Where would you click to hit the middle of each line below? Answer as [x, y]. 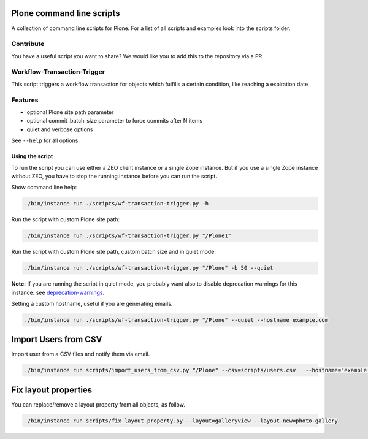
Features [25, 100]
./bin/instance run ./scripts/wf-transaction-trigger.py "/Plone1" [128, 236]
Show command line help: [44, 188]
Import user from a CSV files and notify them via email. [81, 354]
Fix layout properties [52, 390]
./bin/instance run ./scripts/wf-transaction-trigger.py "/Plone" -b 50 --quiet [149, 268]
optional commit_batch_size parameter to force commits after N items [115, 121]
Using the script [32, 156]
